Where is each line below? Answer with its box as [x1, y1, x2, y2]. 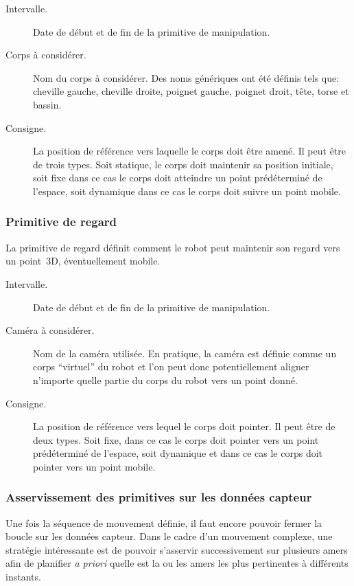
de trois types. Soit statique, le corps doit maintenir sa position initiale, [33, 157, 333, 171]
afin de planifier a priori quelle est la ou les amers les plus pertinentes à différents [5, 556, 349, 570]
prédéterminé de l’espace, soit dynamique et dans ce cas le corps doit [33, 446, 323, 460]
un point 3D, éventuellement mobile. [5, 253, 161, 268]
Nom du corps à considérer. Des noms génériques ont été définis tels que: [33, 70, 340, 84]
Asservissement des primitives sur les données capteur [5, 488, 312, 506]
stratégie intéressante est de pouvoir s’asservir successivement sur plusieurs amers [5, 542, 348, 556]
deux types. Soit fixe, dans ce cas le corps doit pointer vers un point [33, 432, 319, 447]
